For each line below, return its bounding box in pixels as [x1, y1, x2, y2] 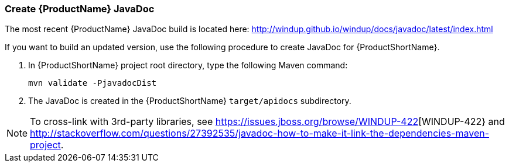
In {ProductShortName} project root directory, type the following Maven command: [28, 60, 348, 71]
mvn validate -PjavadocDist [28, 78, 157, 88]
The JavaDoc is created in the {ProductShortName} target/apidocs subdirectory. [28, 96, 351, 106]
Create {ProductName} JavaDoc [5, 3, 155, 15]
